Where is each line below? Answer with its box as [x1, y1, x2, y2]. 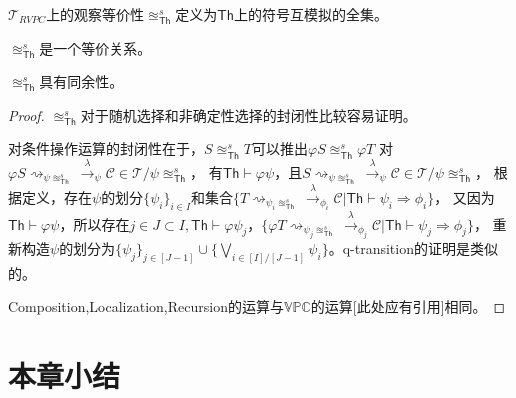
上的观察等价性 [46, 4, 145, 24]
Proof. [8, 104, 45, 125]
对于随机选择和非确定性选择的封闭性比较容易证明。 [80, 104, 417, 125]
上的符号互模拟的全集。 [234, 4, 389, 24]
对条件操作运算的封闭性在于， [8, 138, 204, 159]
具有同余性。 [39, 71, 124, 92]
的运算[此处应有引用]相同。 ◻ [310, 296, 506, 317]
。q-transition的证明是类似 [328, 238, 498, 259]
